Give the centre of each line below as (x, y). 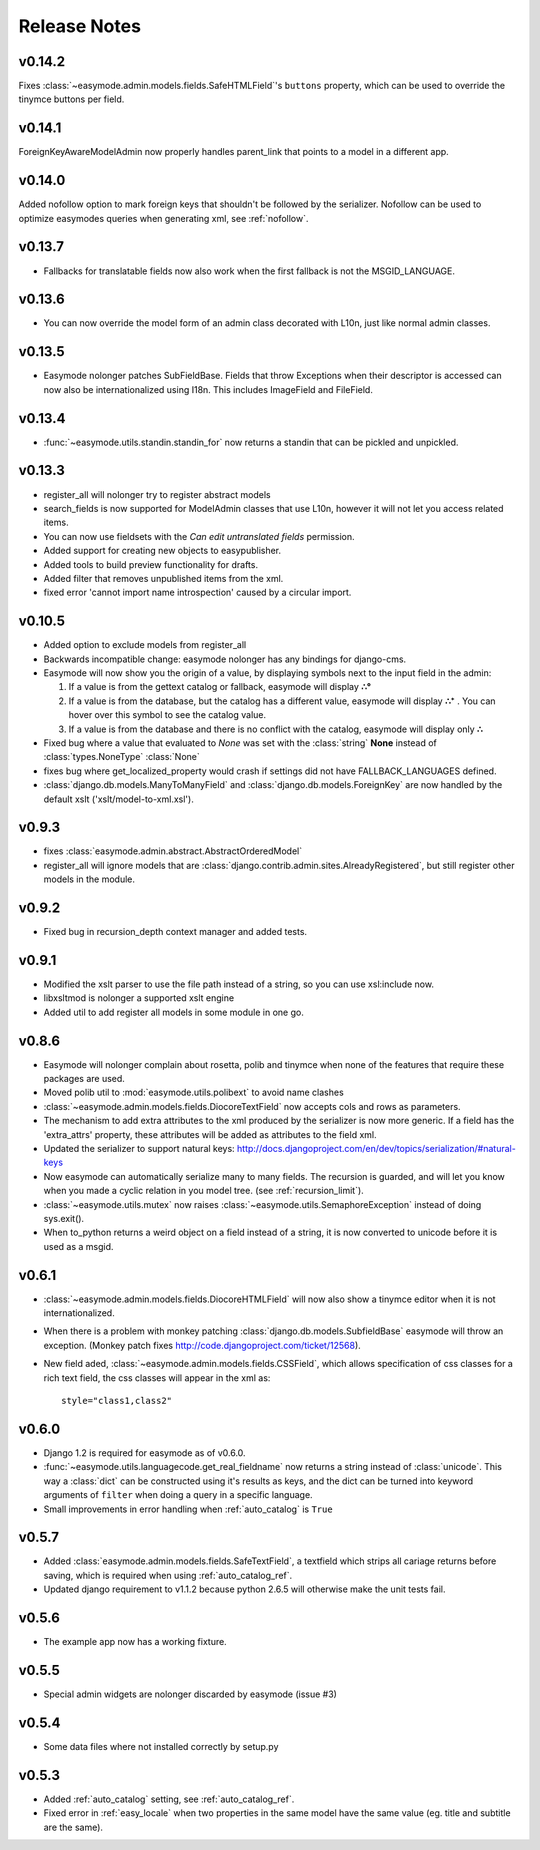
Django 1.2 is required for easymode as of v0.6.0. (144, 1452)
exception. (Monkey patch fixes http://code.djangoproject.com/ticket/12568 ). (202, 1345)
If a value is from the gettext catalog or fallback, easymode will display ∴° (220, 687)
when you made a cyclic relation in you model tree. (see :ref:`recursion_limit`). (203, 1191)
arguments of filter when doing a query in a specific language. (178, 1495)
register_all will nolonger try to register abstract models (157, 494)
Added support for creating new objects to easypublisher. (162, 551)
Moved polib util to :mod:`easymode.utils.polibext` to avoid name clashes (193, 1092)
